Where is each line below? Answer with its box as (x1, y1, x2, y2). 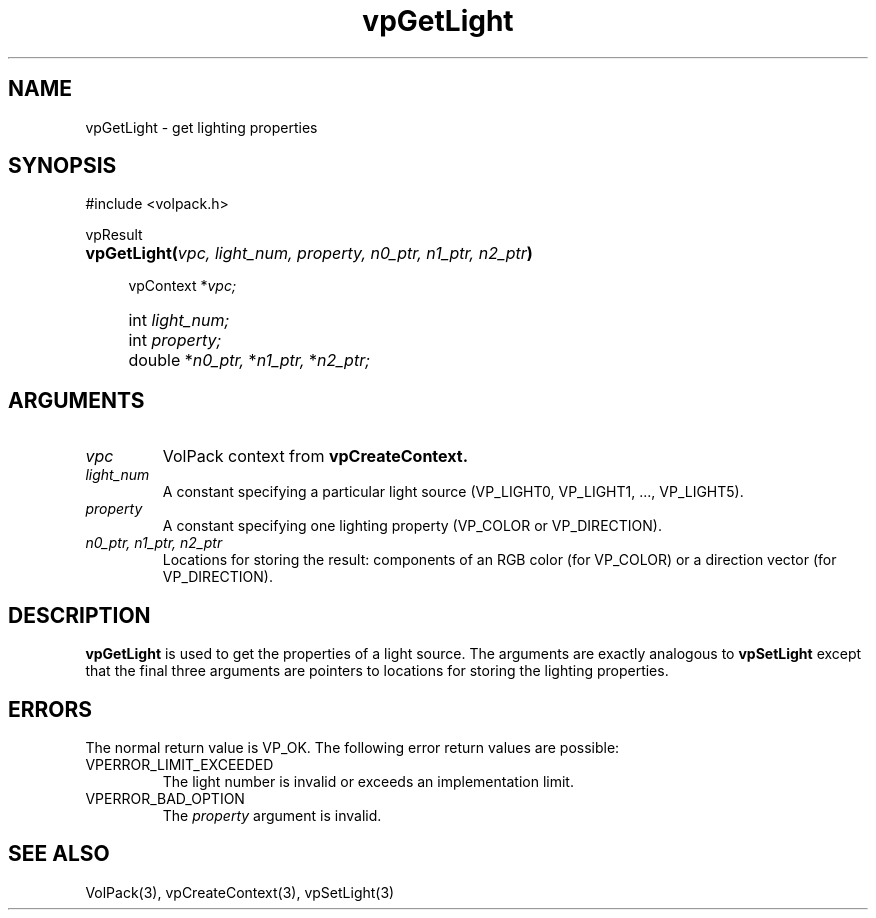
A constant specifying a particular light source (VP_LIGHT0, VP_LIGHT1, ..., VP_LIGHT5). (162, 483, 744, 501)
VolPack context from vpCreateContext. (162, 446, 468, 467)
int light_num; (128, 310, 230, 331)
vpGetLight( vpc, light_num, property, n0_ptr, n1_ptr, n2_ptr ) (85, 243, 533, 264)
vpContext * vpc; (128, 277, 237, 295)
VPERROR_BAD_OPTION (85, 789, 245, 807)
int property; (128, 330, 222, 351)
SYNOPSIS (8, 153, 117, 179)
